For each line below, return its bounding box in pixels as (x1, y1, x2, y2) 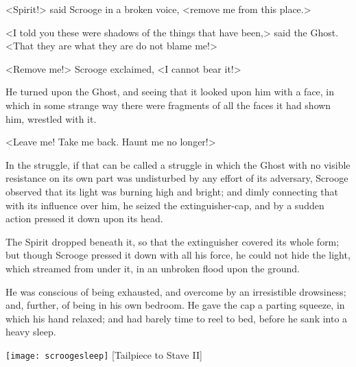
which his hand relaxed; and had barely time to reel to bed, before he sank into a (5, 311, 348, 325)
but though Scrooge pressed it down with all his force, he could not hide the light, (5, 248, 351, 262)
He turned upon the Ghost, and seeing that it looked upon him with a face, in (5, 84, 335, 99)
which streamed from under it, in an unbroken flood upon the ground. (5, 261, 300, 275)
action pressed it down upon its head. (5, 211, 163, 226)
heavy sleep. (5, 324, 56, 339)
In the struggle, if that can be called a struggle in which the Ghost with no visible (5, 157, 351, 171)
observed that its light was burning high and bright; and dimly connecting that (5, 184, 338, 198)
